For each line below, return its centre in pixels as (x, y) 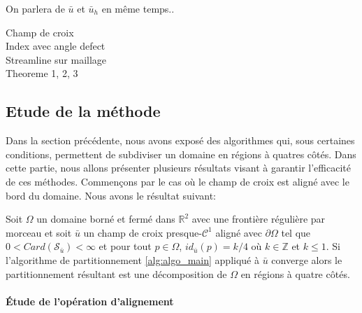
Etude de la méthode (83, 111)
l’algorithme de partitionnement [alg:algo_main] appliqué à (132, 259)
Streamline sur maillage (56, 59)
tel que (296, 232)
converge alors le (307, 259)
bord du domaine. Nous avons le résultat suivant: (111, 195)
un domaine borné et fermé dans (106, 219)
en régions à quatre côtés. (295, 273)
